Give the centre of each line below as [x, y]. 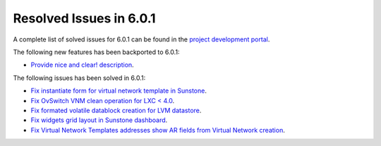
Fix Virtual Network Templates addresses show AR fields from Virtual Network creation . [158, 130]
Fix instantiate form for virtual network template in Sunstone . [119, 91]
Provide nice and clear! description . [82, 65]
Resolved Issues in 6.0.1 [84, 18]
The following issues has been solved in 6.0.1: [79, 78]
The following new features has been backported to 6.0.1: [96, 52]
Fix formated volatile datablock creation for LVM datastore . [116, 110]
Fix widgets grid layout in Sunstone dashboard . [99, 120]
